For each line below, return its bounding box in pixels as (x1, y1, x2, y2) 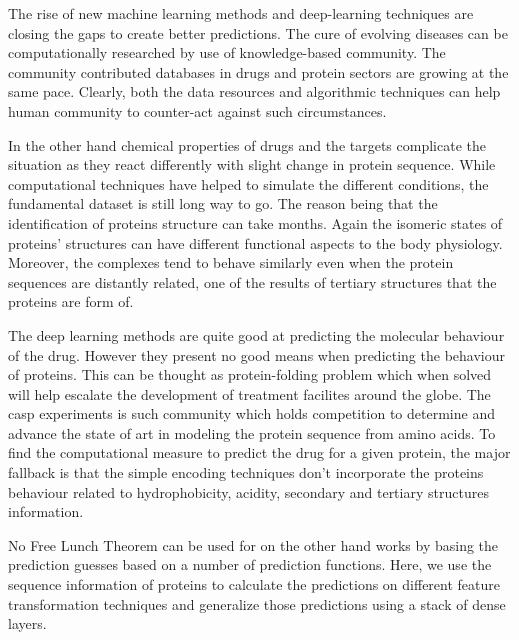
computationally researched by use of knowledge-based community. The (8, 42, 446, 63)
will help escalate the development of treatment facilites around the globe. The (8, 383, 491, 404)
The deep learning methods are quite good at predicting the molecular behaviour (8, 324, 505, 345)
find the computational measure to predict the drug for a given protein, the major (8, 442, 511, 463)
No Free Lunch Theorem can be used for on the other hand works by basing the (8, 534, 499, 555)
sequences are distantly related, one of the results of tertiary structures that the (8, 271, 497, 292)
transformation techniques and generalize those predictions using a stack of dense (8, 593, 506, 614)
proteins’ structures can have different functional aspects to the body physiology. (8, 232, 503, 253)
